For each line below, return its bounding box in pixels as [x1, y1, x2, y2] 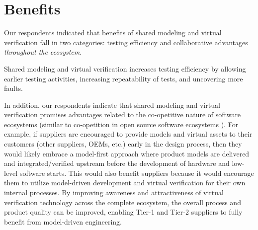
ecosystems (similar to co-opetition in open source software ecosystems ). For [4, 119, 239, 129]
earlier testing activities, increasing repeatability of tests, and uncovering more [4, 73, 243, 83]
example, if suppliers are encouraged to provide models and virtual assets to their [4, 129, 253, 139]
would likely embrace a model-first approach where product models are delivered [4, 148, 250, 158]
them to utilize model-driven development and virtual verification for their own [4, 177, 246, 188]
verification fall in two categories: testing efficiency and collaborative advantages [4, 37, 248, 47]
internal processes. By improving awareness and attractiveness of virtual [4, 187, 224, 198]
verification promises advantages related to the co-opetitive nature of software [4, 109, 241, 120]
